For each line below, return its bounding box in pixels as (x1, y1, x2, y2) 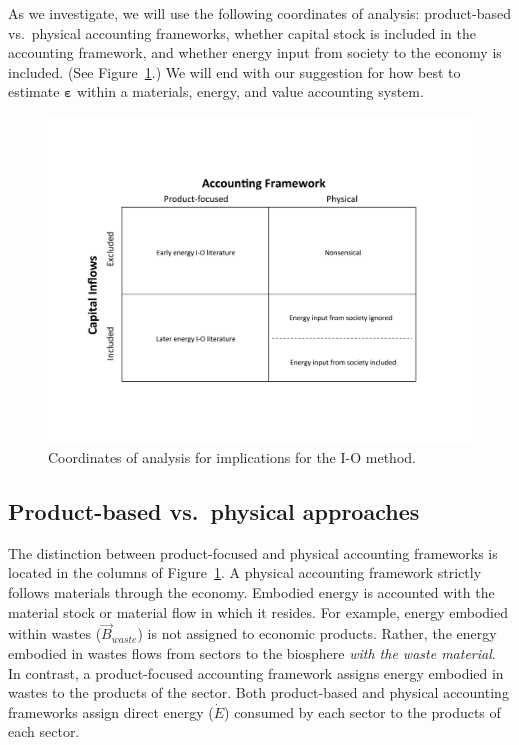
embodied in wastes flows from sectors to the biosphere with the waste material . (8, 643, 496, 664)
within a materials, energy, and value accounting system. (77, 81, 424, 102)
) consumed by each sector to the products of (224, 701, 501, 722)
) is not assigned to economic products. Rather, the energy (137, 623, 497, 644)
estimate (8, 81, 60, 102)
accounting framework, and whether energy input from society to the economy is (8, 42, 502, 63)
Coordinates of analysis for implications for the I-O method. (48, 447, 416, 468)
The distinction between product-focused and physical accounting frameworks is (8, 542, 498, 563)
